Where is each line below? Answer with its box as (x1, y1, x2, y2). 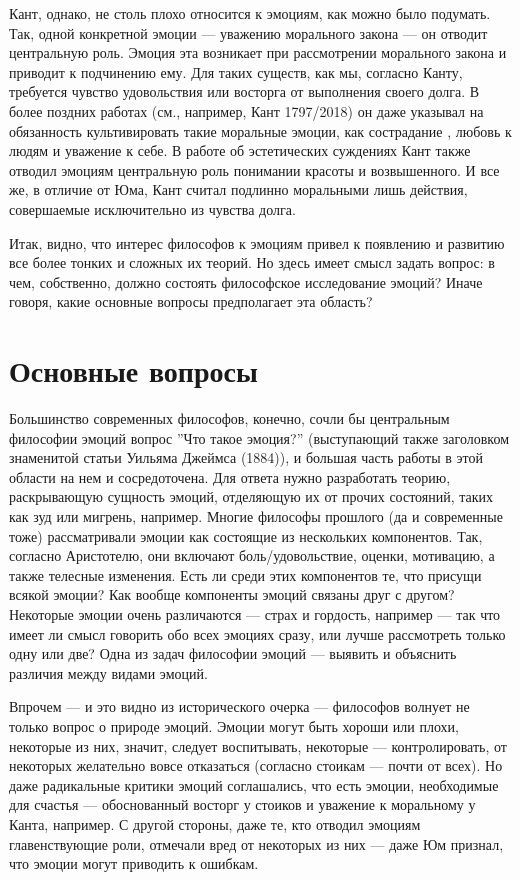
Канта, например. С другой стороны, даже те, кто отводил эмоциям (9, 813, 421, 834)
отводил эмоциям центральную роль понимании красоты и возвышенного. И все (9, 159, 500, 180)
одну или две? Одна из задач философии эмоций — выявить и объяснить (9, 643, 457, 664)
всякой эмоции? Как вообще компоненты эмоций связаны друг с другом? (9, 584, 455, 605)
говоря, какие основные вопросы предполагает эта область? (9, 291, 373, 312)
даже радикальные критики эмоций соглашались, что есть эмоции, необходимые (9, 774, 499, 795)
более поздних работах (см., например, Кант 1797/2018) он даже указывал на (9, 100, 484, 121)
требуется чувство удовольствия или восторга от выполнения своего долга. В (9, 81, 480, 102)
